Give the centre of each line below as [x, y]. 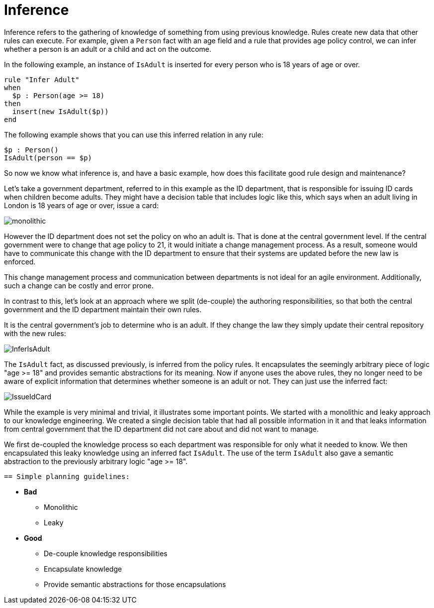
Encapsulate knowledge [83, 569]
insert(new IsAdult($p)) [60, 111]
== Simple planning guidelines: [67, 476]
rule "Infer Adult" [42, 79]
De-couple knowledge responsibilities [106, 553]
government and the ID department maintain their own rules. [103, 309]
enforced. [20, 261]
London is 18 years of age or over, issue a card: [82, 205]
